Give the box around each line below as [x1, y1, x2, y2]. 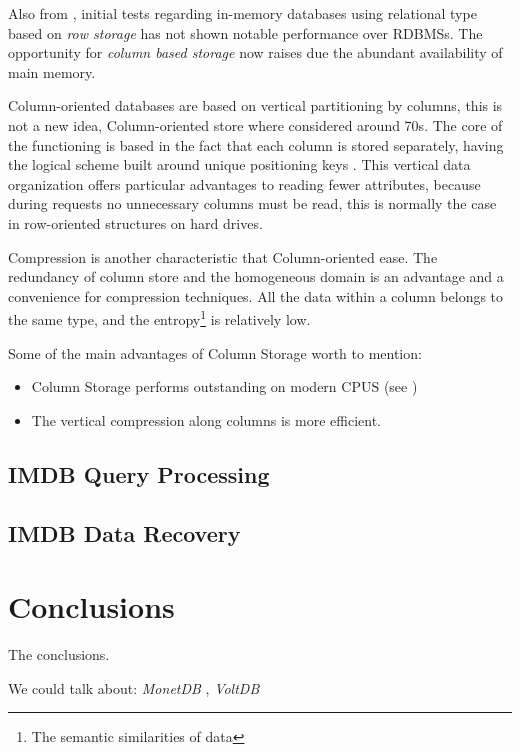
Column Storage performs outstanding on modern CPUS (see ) [31, 376, 418, 397]
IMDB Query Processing [8, 458, 270, 489]
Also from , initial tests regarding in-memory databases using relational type [8, 3, 477, 23]
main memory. [8, 61, 96, 82]
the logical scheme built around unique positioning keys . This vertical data [8, 154, 471, 175]
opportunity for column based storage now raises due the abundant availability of [8, 42, 503, 63]
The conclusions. [8, 644, 110, 665]
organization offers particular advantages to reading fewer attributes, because [8, 173, 481, 194]
